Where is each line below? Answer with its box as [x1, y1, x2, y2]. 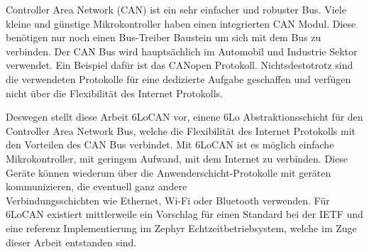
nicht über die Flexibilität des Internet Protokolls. [6, 85, 223, 100]
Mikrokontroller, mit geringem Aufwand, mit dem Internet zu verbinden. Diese [6, 150, 348, 165]
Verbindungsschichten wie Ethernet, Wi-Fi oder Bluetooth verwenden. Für [6, 192, 330, 207]
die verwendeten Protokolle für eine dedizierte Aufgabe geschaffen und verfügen [6, 71, 351, 86]
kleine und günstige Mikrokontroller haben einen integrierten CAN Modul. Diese [6, 16, 356, 31]
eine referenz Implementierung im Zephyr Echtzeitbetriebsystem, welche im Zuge [6, 220, 357, 235]
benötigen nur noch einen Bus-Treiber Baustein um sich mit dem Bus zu [6, 30, 321, 45]
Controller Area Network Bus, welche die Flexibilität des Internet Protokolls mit [6, 123, 356, 138]
